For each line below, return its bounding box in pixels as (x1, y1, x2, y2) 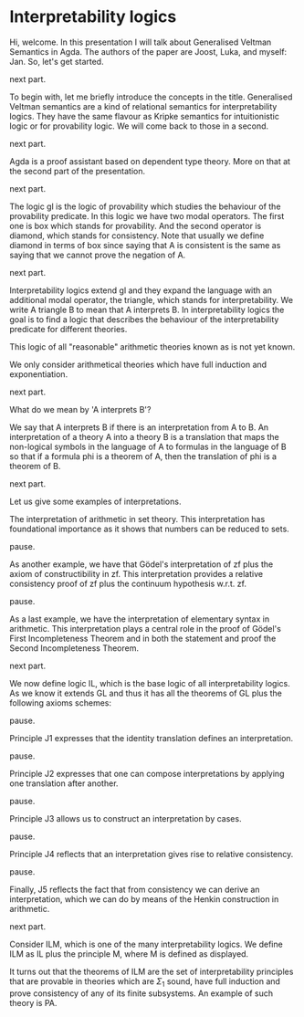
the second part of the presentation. (9, 165, 146, 176)
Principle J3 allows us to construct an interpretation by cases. (9, 813, 242, 823)
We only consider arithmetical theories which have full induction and (9, 359, 267, 370)
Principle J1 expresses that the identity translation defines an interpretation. (9, 732, 294, 743)
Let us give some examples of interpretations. (9, 496, 182, 507)
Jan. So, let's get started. (9, 56, 104, 67)
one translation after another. (9, 778, 119, 789)
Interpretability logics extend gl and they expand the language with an (9, 285, 272, 296)
